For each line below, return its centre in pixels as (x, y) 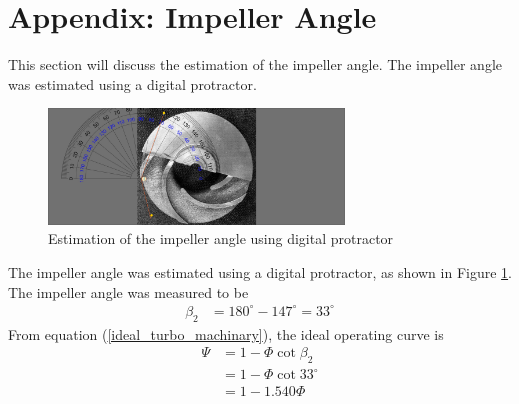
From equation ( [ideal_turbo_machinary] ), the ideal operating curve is (226, 333)
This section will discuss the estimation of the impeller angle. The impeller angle (255, 64)
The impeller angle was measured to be (128, 291)
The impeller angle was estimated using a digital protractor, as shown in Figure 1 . (260, 272)
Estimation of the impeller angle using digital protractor (221, 238)
